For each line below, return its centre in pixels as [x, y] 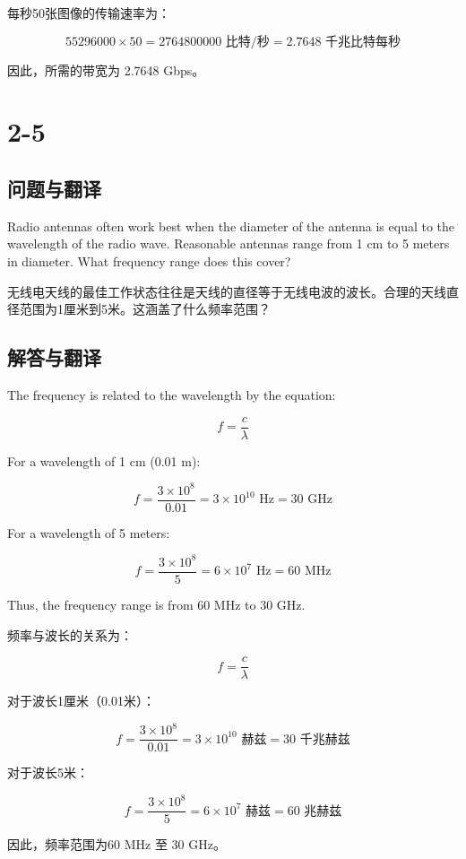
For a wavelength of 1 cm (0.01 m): [104, 460]
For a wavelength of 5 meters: [89, 532]
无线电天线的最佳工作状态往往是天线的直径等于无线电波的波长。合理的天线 [227, 291]
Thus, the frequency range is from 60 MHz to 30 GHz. [156, 604]
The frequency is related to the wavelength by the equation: [172, 394]
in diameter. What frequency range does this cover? [149, 260]
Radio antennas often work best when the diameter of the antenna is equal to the [231, 226]
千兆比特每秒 [363, 42]
